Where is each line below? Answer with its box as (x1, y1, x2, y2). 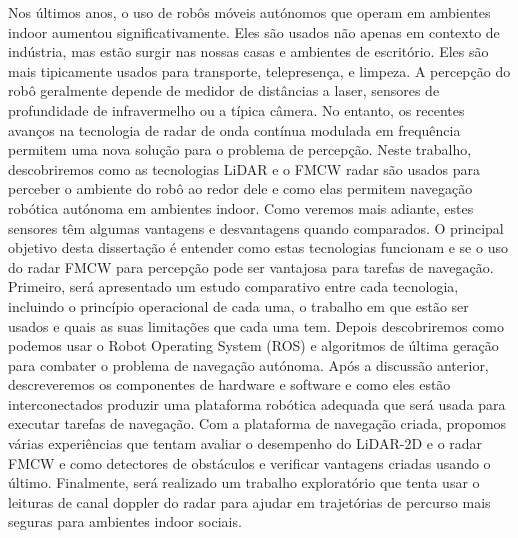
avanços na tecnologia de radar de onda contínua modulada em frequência (8, 119, 461, 140)
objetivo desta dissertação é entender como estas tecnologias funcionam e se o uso (8, 237, 508, 258)
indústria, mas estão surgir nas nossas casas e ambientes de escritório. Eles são (8, 41, 489, 62)
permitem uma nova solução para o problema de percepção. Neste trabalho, (8, 139, 472, 160)
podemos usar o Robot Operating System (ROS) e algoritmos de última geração (8, 335, 499, 356)
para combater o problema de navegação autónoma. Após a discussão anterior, (8, 354, 489, 375)
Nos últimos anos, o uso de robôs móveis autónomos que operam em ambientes (8, 2, 491, 22)
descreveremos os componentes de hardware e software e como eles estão (8, 374, 451, 395)
